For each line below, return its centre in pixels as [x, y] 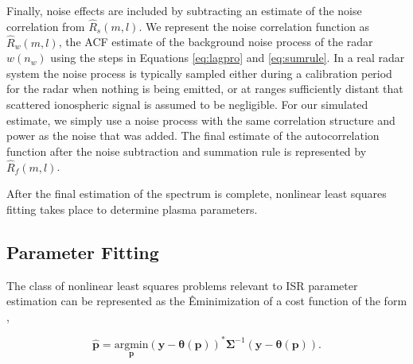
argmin [131, 345]
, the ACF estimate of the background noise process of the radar [216, 42]
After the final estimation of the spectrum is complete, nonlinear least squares [197, 194]
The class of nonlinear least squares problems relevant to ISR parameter [182, 285]
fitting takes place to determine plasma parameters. [132, 209]
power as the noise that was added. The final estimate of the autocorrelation [193, 136]
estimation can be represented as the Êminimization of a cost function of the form [207, 301]
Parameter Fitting [83, 252]
